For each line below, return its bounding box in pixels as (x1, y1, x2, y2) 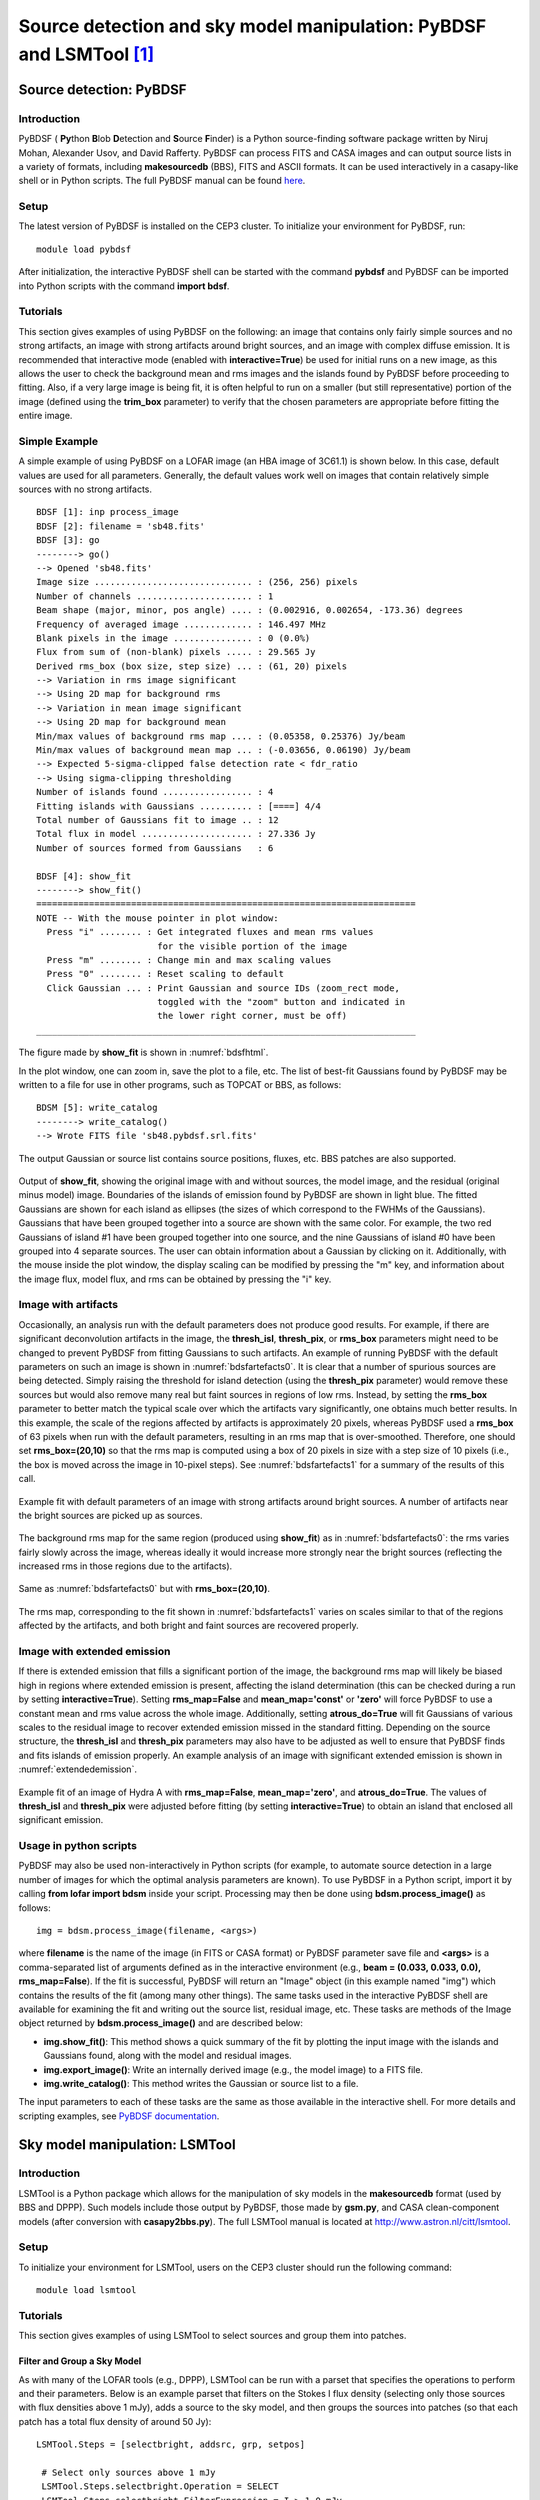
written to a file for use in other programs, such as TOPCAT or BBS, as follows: (18, 1079, 342, 1091)
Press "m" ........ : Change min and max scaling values (46, 954, 332, 965)
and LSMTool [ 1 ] (18, 43, 155, 65)
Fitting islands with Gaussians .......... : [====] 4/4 (36, 800, 322, 812)
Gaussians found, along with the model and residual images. (43, 2050, 292, 2062)
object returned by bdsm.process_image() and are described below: (18, 2017, 304, 2029)
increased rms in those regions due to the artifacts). (18, 1560, 233, 1572)
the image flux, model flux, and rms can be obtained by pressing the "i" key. (18, 1273, 332, 1285)
